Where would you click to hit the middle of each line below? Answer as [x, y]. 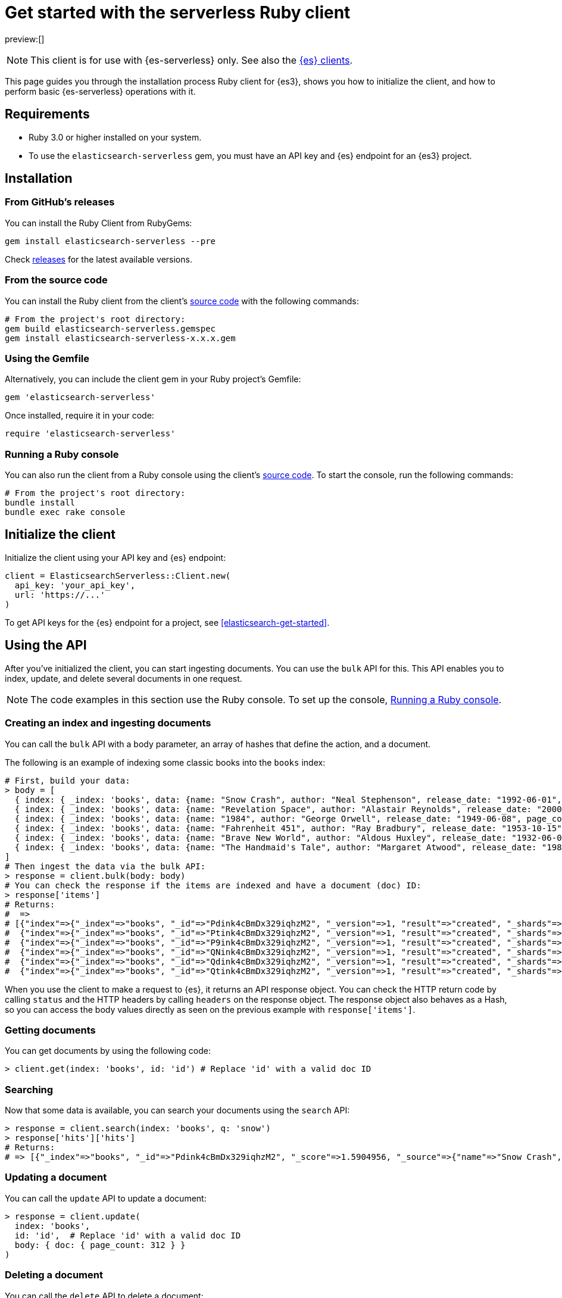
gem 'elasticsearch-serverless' [80, 397]
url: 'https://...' [60, 595]
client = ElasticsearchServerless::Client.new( [118, 575]
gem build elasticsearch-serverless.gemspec [110, 328]
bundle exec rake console [65, 512]
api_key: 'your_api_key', [75, 585]
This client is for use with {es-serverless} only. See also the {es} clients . [192, 60]
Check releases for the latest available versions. [99, 259]
